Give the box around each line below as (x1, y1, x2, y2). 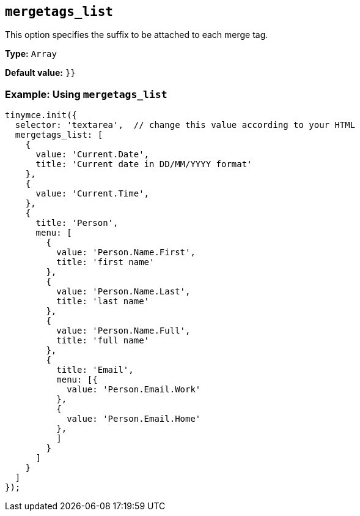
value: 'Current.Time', (35, 189, 150, 199)
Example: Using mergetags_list (5, 88, 167, 100)
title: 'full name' (56, 335, 150, 346)
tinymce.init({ (5, 110, 78, 121)
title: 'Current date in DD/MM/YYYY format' (35, 159, 252, 170)
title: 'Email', (56, 365, 134, 375)
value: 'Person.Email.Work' (67, 384, 201, 395)
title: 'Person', (35, 218, 119, 228)
